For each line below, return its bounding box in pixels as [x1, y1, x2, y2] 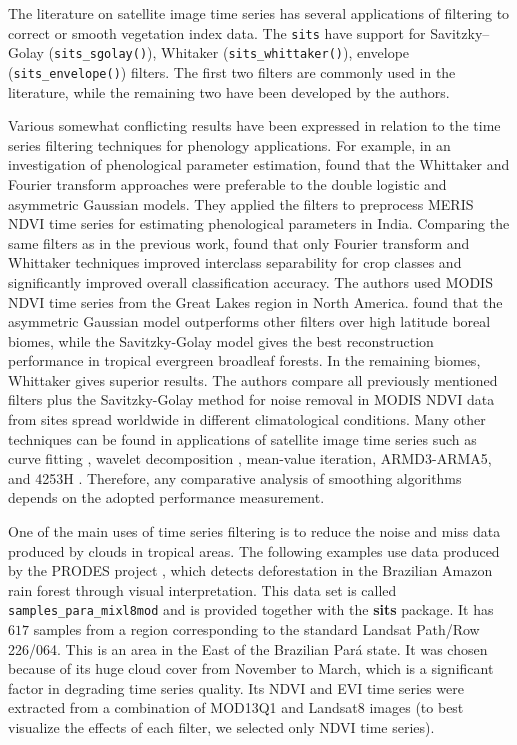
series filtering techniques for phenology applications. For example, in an [8, 134, 451, 155]
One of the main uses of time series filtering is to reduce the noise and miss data [8, 521, 501, 542]
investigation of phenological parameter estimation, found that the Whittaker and [8, 154, 510, 175]
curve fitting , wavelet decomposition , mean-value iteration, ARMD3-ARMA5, [8, 448, 492, 469]
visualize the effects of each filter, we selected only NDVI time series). [8, 717, 435, 738]
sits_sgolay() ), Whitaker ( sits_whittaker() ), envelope [54, 42, 410, 63]
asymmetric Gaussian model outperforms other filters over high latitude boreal [8, 311, 491, 332]
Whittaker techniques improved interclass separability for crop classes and [8, 252, 462, 273]
